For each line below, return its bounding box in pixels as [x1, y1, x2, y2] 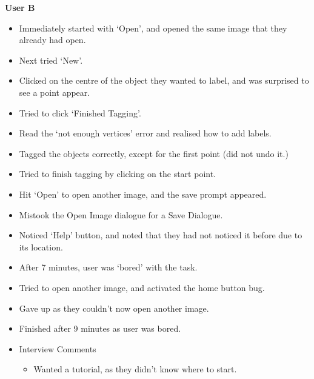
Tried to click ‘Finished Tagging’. [19, 106, 141, 119]
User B [5, 1, 35, 13]
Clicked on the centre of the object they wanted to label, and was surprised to [19, 74, 309, 87]
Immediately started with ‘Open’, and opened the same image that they [19, 21, 287, 34]
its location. [19, 240, 63, 253]
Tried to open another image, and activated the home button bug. [19, 281, 265, 293]
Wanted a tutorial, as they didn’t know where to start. [33, 363, 237, 375]
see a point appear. [19, 86, 90, 98]
